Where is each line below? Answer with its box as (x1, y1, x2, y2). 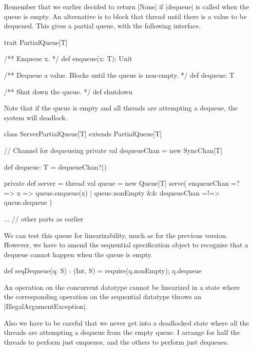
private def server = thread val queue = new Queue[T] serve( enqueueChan (4, 178, 229, 188)
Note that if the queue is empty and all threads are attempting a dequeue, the (4, 103, 238, 113)
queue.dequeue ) (4, 197, 52, 207)
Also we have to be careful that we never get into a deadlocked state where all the (4, 317, 250, 328)
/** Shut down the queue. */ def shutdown (4, 86, 133, 96)
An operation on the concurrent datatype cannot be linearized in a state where (4, 282, 240, 292)
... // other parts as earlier (4, 213, 83, 223)
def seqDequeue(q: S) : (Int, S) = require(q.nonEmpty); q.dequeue (4, 265, 202, 276)
